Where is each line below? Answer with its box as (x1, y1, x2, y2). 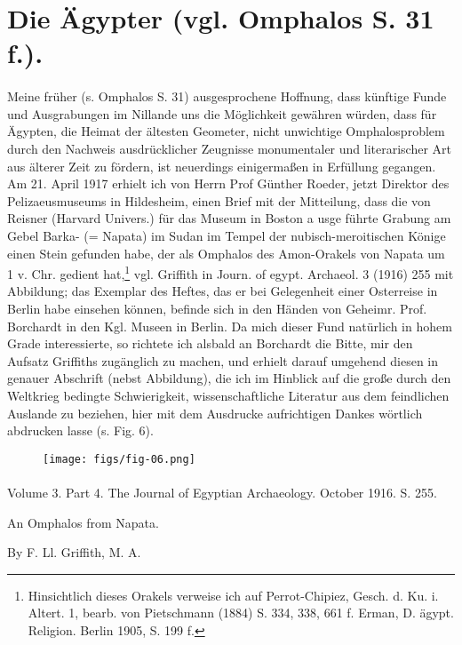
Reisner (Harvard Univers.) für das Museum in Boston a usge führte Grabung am (7, 209, 451, 227)
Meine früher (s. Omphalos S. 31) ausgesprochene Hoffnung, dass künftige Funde (7, 87, 447, 106)
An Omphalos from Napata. (7, 513, 159, 531)
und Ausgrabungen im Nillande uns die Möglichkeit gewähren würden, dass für (7, 104, 437, 123)
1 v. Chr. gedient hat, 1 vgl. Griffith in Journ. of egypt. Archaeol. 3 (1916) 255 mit (7, 262, 454, 283)
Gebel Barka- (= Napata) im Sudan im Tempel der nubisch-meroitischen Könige (7, 226, 446, 244)
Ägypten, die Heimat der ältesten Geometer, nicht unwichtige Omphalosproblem (7, 122, 445, 140)
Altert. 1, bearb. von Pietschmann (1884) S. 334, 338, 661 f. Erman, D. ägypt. (28, 603, 454, 622)
